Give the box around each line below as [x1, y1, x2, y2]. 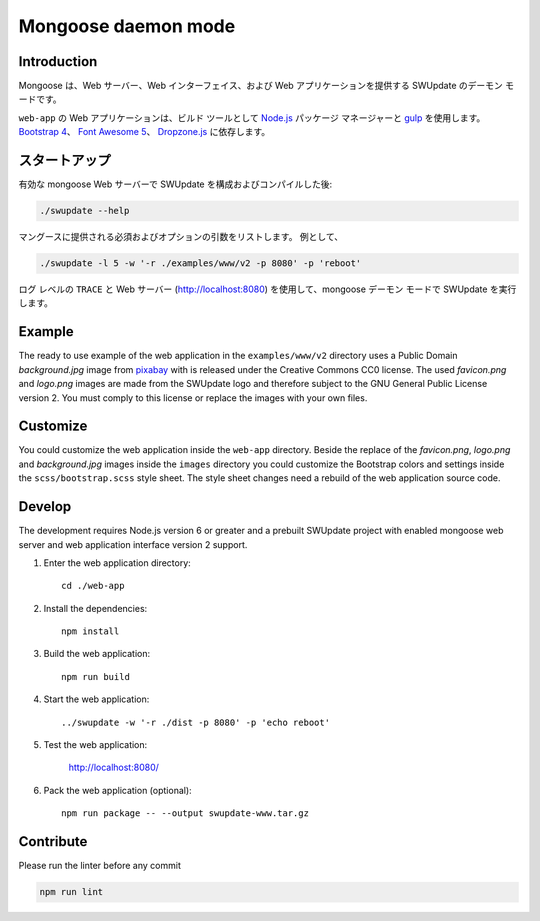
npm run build [61, 671, 130, 682]
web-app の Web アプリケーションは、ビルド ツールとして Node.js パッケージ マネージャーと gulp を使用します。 [18, 111, 486, 124]
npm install [61, 626, 120, 637]
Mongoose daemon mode [18, 15, 236, 37]
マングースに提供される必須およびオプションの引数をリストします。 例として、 [18, 231, 344, 243]
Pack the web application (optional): [43, 784, 192, 796]
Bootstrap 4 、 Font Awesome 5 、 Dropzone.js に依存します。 [18, 126, 270, 138]
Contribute [18, 833, 88, 850]
